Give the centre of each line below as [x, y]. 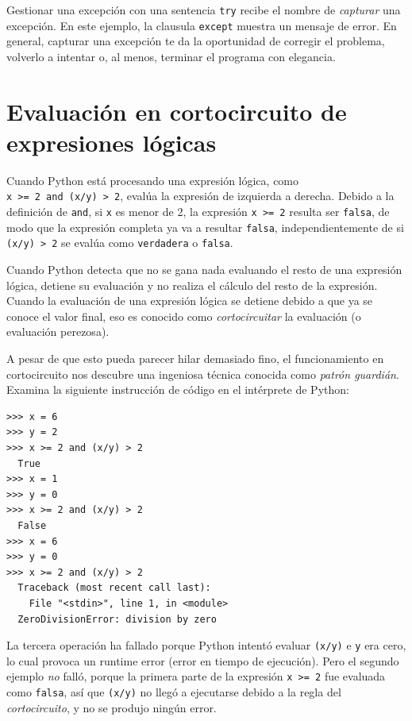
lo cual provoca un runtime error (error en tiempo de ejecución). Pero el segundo [203, 660]
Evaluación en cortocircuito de [177, 111]
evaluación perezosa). [58, 332]
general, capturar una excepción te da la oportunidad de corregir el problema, [196, 41]
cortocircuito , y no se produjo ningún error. [112, 707]
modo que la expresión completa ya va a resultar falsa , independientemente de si [205, 227]
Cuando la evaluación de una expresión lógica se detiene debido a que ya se [190, 301]
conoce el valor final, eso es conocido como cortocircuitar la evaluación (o [184, 316]
